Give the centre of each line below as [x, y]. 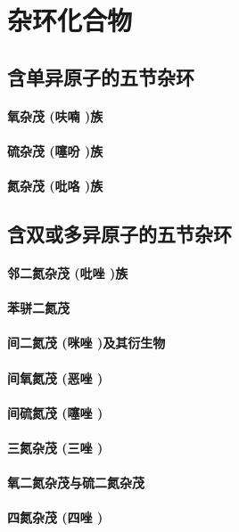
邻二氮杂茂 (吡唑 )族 [68, 273]
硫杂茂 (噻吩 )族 [55, 150]
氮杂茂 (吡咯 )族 [55, 186]
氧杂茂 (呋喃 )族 [55, 115]
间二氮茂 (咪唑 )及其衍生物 [87, 343]
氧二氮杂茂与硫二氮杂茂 [76, 483]
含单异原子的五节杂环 [101, 76]
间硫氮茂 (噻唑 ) [55, 412]
